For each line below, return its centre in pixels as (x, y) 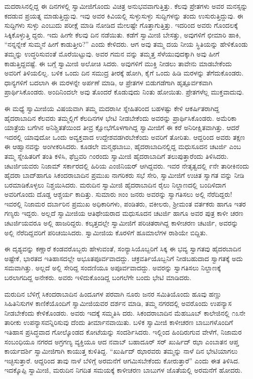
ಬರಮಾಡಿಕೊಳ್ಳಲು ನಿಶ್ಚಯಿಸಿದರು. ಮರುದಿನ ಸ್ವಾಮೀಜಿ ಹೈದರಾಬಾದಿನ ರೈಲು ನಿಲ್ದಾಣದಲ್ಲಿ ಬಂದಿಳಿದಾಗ (115, 184)
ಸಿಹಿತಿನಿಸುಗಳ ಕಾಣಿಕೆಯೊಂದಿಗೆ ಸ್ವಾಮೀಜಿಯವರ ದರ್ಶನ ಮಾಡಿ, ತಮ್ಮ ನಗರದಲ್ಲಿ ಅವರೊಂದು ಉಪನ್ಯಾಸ (118, 303)
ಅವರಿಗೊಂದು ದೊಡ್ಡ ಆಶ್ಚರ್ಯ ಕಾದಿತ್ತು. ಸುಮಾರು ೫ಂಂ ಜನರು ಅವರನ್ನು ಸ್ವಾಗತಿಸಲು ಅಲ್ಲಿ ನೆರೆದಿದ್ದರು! (118, 194)
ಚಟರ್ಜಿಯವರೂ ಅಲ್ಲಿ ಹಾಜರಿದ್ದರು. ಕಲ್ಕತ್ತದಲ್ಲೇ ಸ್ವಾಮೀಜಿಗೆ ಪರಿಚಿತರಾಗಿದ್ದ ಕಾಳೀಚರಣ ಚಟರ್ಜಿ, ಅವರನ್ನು (121, 223)
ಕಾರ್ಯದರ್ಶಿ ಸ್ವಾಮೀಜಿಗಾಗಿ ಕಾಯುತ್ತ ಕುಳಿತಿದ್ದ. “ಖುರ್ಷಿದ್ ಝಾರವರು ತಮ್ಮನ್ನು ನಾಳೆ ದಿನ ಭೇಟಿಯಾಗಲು (121, 351)
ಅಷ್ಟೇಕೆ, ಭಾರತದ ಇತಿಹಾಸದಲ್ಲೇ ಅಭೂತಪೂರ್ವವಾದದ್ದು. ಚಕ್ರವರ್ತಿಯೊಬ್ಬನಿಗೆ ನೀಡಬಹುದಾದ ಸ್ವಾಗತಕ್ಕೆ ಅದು (124, 258)
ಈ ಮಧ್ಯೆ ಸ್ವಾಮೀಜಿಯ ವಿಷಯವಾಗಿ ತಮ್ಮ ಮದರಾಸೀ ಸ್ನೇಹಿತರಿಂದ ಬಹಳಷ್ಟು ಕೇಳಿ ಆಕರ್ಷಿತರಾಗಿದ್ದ (112, 108)
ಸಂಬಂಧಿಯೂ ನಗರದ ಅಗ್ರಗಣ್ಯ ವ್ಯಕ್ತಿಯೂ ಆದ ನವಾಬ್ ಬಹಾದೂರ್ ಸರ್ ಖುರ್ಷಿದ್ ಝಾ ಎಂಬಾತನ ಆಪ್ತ (122, 341)
